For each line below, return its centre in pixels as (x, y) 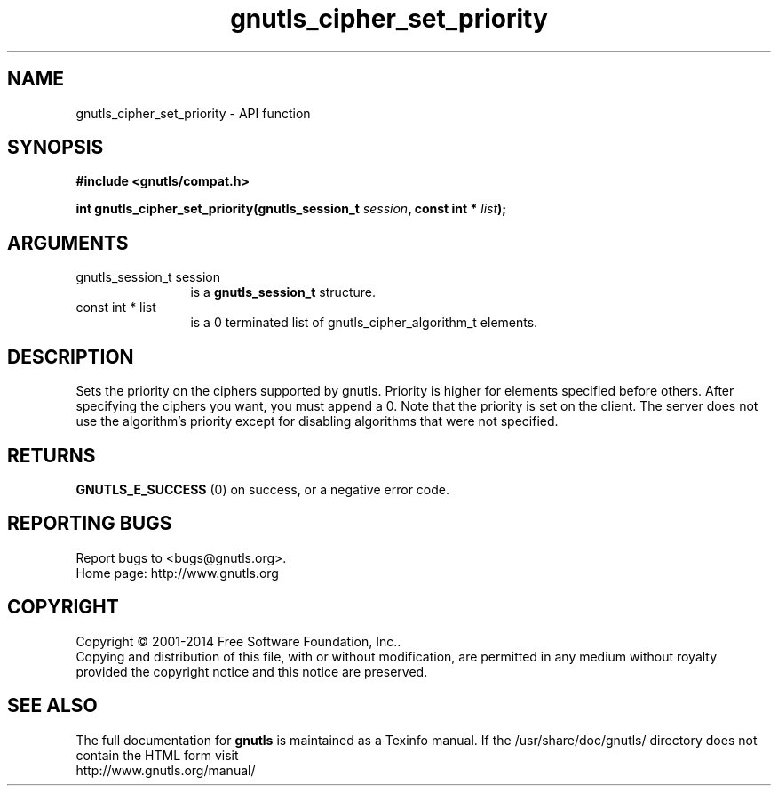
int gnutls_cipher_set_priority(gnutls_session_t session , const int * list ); (291, 209)
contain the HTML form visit (157, 755)
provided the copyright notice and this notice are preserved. (252, 671)
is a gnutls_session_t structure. (283, 292)
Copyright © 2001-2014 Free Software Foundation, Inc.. (238, 641)
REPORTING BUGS (90, 524)
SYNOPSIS (56, 148)
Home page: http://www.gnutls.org (177, 573)
